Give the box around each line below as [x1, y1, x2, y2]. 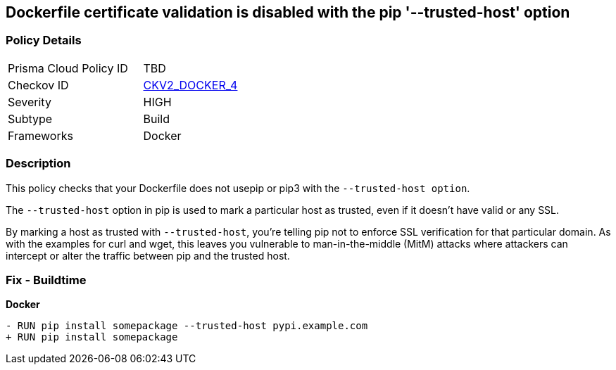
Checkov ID [8, 77, 69, 92]
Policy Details [6, 33, 82, 48]
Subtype [8, 111, 53, 126]
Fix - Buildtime [6, 272, 87, 287]
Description [6, 156, 71, 171]
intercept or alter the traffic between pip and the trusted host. [6, 249, 290, 262]
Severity [8, 94, 51, 109]
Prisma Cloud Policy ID [8, 60, 128, 75]
